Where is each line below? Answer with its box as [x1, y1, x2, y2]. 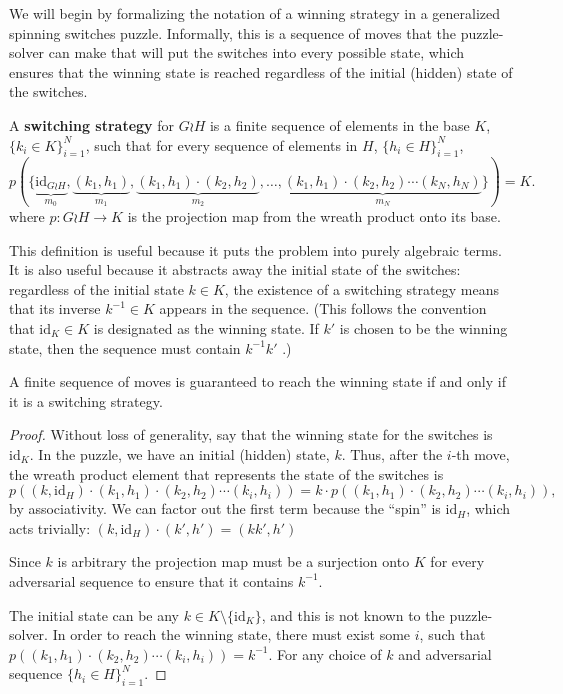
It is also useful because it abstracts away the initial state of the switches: [9, 259, 461, 280]
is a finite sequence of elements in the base [209, 114, 470, 135]
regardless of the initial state [9, 278, 184, 299]
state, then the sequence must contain [9, 337, 241, 358]
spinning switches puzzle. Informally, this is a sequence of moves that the [9, 22, 456, 43]
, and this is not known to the [261, 604, 445, 625]
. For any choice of [268, 643, 382, 664]
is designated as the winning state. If [93, 317, 319, 338]
